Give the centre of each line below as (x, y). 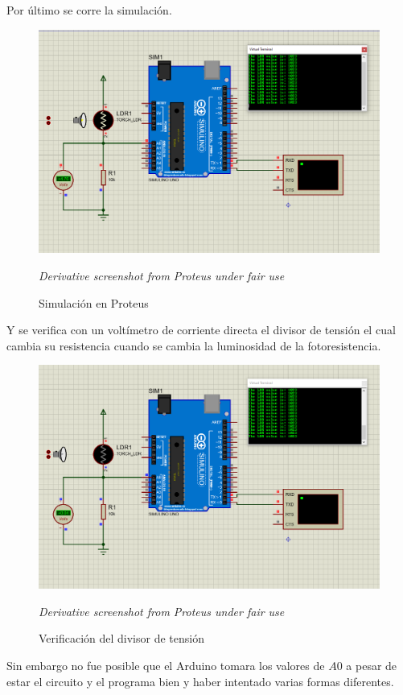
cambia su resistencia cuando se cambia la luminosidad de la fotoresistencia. (194, 345)
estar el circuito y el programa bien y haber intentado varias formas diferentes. (200, 681)
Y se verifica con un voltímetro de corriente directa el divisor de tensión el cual (201, 330)
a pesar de (372, 665)
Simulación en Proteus (94, 302)
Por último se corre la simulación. (89, 10)
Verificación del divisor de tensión (121, 638)
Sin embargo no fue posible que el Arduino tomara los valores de (166, 665)
